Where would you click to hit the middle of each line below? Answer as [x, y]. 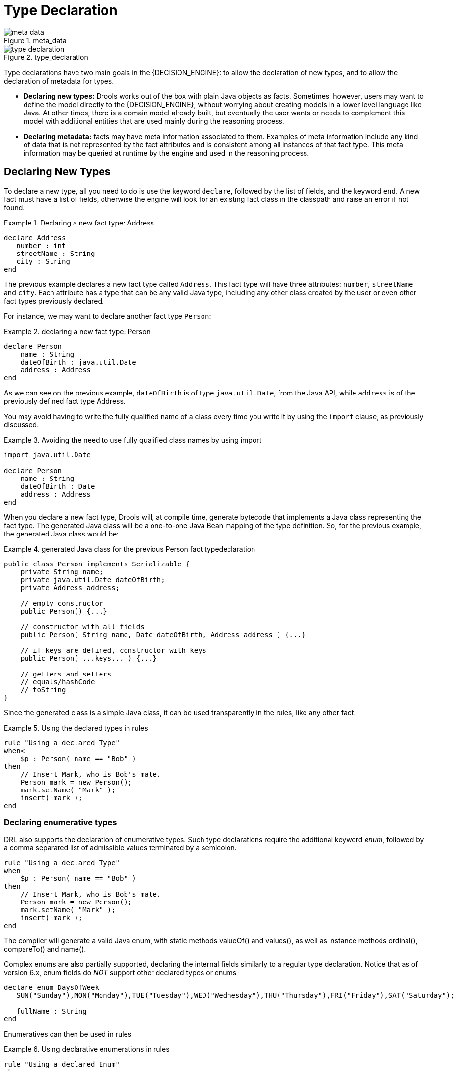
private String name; [62, 572]
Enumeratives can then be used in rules [68, 1034]
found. [14, 207]
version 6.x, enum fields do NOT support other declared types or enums [120, 973]
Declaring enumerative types [61, 822]
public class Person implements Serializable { [97, 564]
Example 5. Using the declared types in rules [76, 728]
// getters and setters [66, 674]
